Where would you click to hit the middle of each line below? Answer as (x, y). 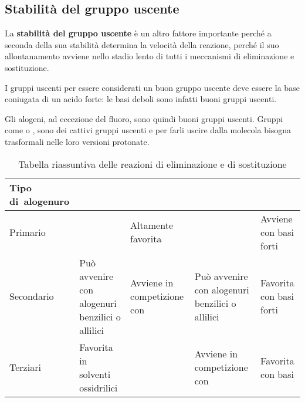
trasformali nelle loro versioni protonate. (77, 141)
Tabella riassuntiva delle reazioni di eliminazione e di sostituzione (152, 164)
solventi (95, 374)
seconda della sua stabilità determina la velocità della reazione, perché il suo (142, 44)
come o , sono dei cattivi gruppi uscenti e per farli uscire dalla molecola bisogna (148, 130)
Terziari (25, 367)
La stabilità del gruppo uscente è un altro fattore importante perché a (138, 33)
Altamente (152, 225)
